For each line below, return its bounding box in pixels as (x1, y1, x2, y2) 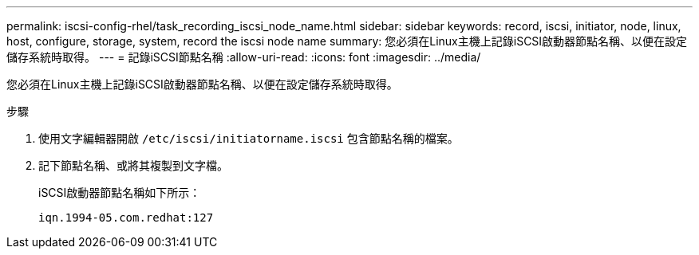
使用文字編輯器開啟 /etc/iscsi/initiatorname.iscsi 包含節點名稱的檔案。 (38, 131, 459, 145)
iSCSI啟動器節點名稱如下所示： (38, 186, 201, 199)
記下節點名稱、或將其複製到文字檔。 (38, 159, 228, 172)
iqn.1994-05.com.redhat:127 (38, 211, 214, 224)
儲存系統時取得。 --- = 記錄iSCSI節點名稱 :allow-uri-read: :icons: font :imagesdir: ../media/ (6, 50, 481, 64)
